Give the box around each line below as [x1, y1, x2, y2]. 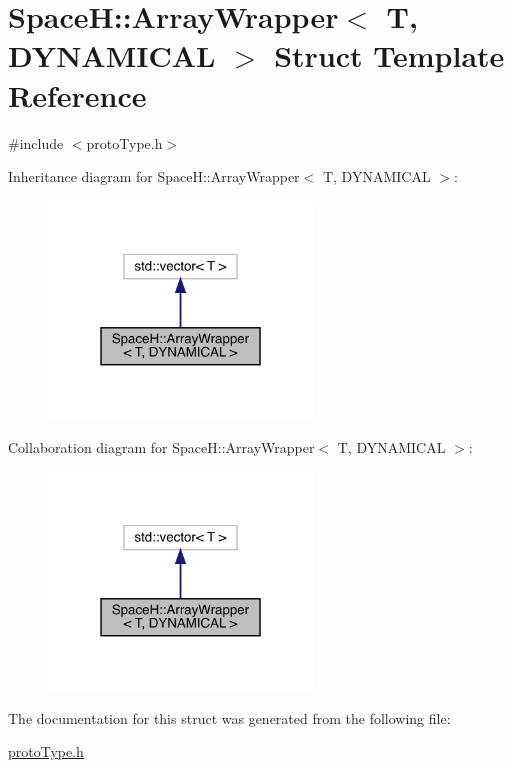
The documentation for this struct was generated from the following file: [8, 707, 451, 728]
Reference [8, 74, 147, 115]
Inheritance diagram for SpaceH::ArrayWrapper [8, 166, 300, 187]
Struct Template [274, 35, 505, 76]
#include [8, 132, 64, 153]
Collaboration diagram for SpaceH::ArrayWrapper [8, 436, 315, 457]
